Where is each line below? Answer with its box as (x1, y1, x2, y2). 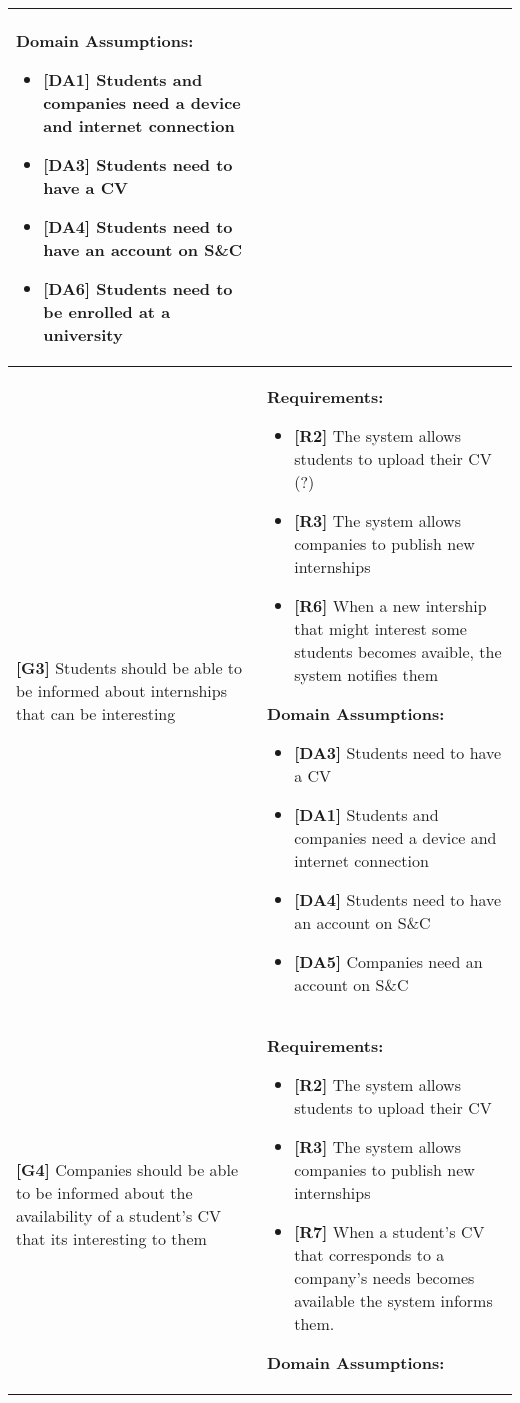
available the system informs (294, 1289, 493, 1312)
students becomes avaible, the (294, 640, 502, 663)
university (43, 323, 123, 346)
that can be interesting (16, 702, 176, 725)
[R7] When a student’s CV (294, 1220, 485, 1243)
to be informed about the (16, 1181, 193, 1204)
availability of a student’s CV (16, 1204, 222, 1227)
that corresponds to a (294, 1243, 445, 1266)
